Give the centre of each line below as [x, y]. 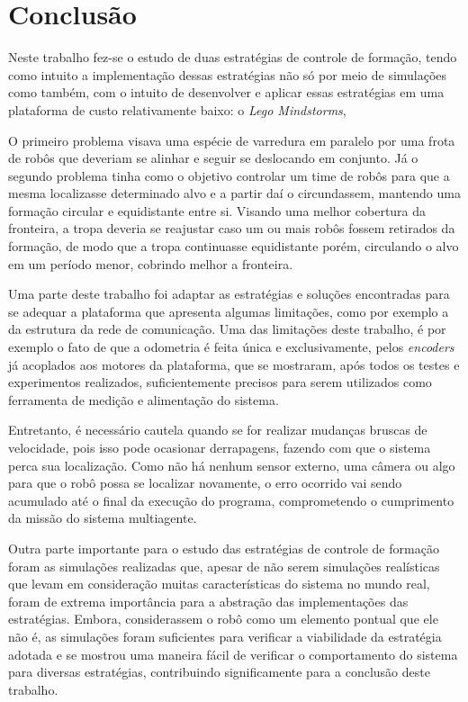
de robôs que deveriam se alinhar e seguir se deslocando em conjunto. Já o [213, 158]
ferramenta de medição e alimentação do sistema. [144, 399]
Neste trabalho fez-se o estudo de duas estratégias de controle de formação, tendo [233, 57]
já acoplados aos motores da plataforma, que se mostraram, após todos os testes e [234, 364]
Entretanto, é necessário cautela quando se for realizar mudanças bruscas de [218, 430]
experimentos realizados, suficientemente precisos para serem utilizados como [220, 382]
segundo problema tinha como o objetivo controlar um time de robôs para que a [229, 175]
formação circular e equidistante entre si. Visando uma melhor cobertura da [217, 210]
